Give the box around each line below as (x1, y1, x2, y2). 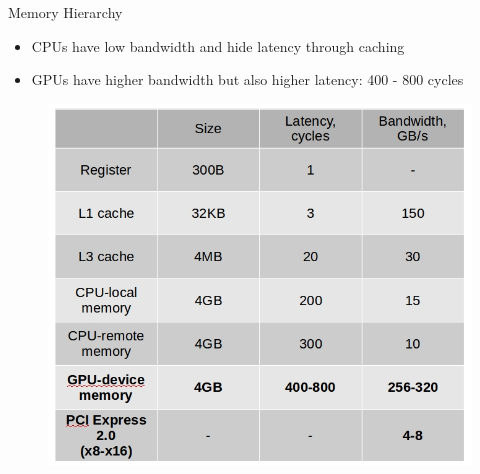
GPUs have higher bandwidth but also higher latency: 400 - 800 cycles (31, 69, 464, 90)
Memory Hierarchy (8, 2, 123, 22)
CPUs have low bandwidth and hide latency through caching (31, 35, 405, 56)
